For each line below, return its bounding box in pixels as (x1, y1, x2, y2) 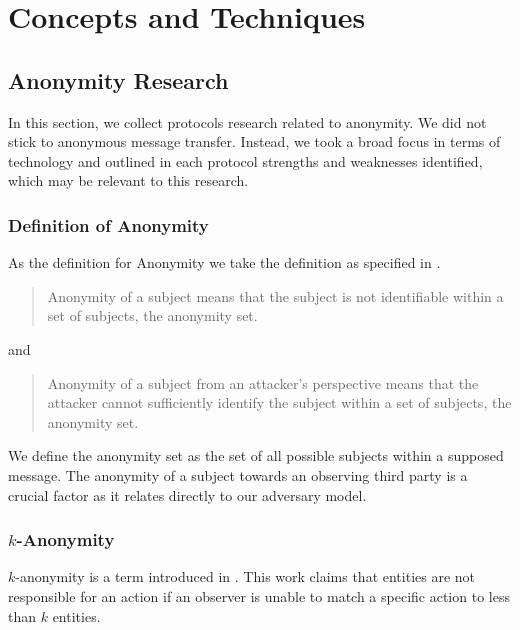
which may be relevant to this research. (8, 170, 249, 191)
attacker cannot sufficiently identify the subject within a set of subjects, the (47, 392, 512, 413)
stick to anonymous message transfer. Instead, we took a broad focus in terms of (8, 131, 501, 152)
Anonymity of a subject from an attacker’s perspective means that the (47, 372, 479, 393)
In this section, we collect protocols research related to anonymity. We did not (8, 111, 487, 132)
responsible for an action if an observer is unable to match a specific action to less (8, 585, 510, 606)
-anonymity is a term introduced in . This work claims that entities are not (15, 566, 476, 587)
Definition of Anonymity (8, 212, 209, 237)
